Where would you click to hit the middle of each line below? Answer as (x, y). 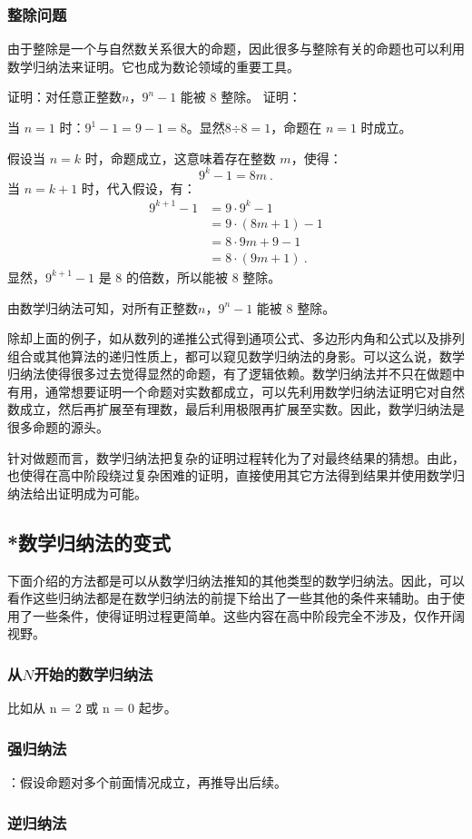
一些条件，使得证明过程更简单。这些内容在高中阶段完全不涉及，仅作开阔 (248, 615)
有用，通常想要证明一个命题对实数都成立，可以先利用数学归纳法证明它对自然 (236, 391)
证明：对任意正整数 (64, 97)
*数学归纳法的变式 (89, 542)
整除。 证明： (261, 97)
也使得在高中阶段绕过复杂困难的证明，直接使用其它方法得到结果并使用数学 (230, 475)
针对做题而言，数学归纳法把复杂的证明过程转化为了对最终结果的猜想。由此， (236, 457)
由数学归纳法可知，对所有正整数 (103, 307)
